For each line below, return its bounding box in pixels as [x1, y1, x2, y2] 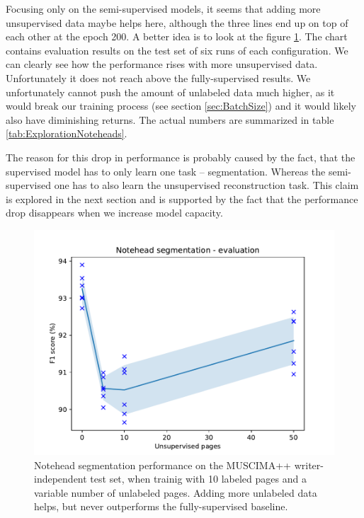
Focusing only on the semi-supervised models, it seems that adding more [6, 1, 321, 16]
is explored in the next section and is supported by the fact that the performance [6, 191, 358, 206]
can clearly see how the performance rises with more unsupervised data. [6, 57, 318, 71]
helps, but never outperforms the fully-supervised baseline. [34, 499, 288, 514]
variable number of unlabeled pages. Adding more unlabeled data [34, 485, 317, 500]
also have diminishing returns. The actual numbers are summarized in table [6, 112, 334, 127]
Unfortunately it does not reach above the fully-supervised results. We [6, 70, 311, 85]
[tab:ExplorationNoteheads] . [6, 126, 127, 141]
